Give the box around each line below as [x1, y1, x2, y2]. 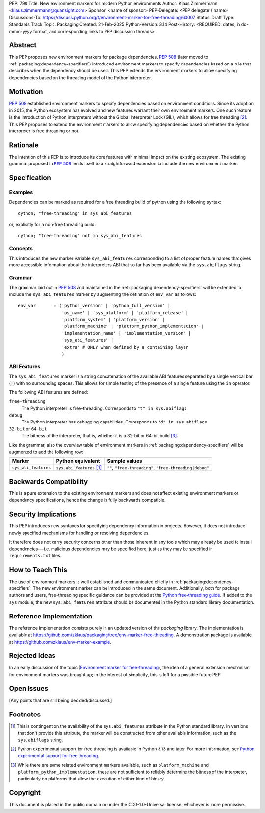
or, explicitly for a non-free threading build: [9, 222, 96, 228]
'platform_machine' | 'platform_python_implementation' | [61, 324, 204, 329]
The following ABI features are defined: [9, 389, 88, 395]
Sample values [107, 458, 142, 465]
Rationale [9, 141, 39, 149]
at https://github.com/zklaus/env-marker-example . [9, 639, 111, 645]
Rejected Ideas [9, 651, 56, 660]
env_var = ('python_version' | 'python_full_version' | [18, 303, 171, 309]
